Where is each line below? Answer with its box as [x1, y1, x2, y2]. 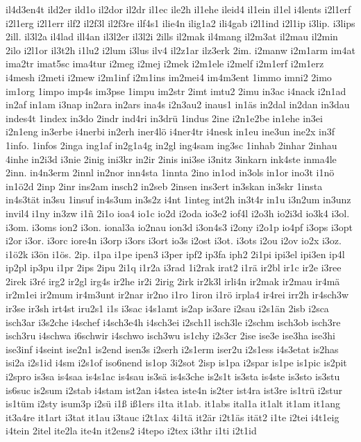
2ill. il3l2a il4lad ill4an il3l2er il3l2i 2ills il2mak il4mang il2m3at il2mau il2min [6, 29, 338, 44]
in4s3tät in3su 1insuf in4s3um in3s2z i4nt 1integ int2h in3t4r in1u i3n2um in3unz [6, 192, 351, 207]
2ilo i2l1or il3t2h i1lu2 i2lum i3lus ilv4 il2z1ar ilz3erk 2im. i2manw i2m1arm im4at [6, 42, 355, 57]
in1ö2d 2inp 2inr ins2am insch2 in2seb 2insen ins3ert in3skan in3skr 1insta [6, 178, 323, 193]
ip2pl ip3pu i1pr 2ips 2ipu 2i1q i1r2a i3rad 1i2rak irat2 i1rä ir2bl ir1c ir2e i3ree [6, 260, 342, 275]
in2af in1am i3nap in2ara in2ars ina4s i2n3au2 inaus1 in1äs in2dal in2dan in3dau [6, 97, 350, 112]
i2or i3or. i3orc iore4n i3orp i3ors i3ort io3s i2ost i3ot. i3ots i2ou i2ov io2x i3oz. [6, 233, 342, 248]
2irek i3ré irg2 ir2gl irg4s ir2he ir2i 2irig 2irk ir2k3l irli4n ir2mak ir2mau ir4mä [6, 273, 340, 288]
